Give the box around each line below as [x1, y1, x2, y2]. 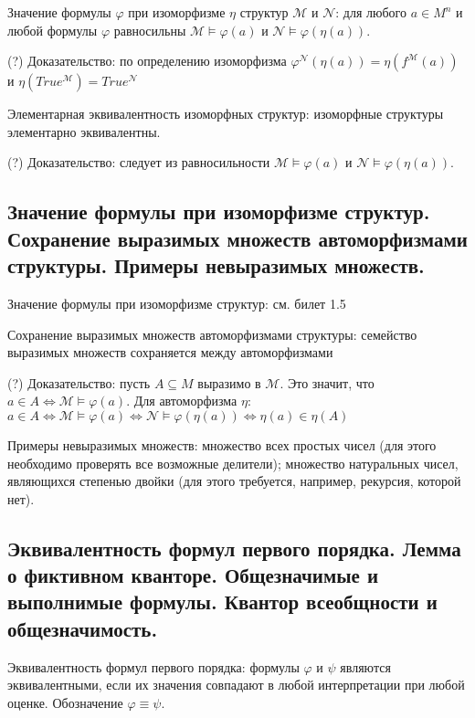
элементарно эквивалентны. [7, 121, 161, 141]
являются [340, 657, 391, 676]
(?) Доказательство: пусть [7, 373, 151, 392]
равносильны [113, 20, 186, 39]
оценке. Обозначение [7, 692, 123, 712]
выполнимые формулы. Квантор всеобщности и [7, 587, 438, 616]
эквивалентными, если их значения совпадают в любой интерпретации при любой [7, 675, 465, 694]
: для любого [335, 3, 407, 21]
